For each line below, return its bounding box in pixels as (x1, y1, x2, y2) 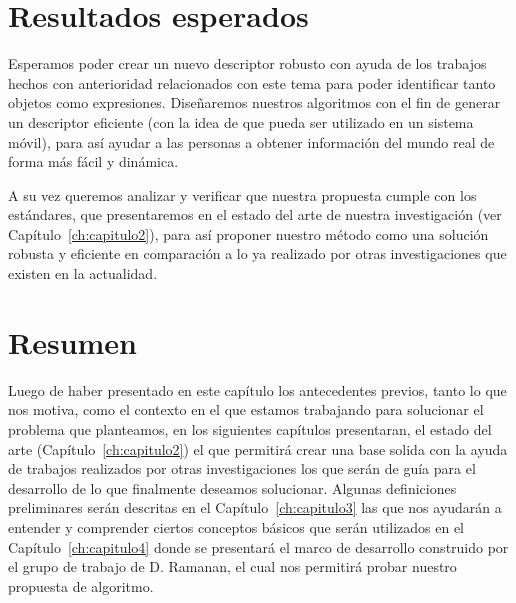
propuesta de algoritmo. (8, 575, 154, 596)
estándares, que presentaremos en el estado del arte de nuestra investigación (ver (8, 204, 502, 225)
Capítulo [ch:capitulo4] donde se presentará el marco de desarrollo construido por (8, 536, 509, 557)
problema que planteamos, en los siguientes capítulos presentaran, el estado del (8, 418, 492, 439)
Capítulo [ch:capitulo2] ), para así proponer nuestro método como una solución (8, 223, 489, 244)
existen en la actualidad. (8, 263, 158, 284)
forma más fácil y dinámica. (8, 151, 179, 172)
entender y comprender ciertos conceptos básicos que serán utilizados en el (8, 516, 464, 537)
